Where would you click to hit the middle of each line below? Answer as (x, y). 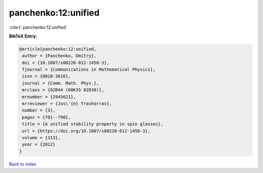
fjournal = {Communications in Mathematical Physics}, (89, 70)
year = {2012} (39, 144)
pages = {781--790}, (47, 117)
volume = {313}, (41, 138)
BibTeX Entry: (23, 36)
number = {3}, (39, 110)
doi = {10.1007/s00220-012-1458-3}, (66, 63)
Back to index (23, 164)
